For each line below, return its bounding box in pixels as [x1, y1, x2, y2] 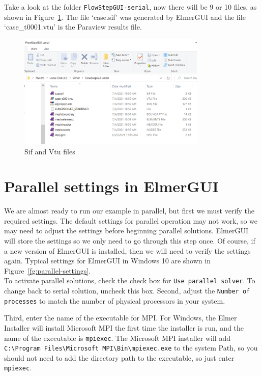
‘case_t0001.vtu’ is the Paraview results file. [4, 21, 142, 32]
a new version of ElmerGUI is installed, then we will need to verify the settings [4, 245, 251, 256]
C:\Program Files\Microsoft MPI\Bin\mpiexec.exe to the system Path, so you [4, 342, 258, 353]
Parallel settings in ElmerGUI [4, 176, 219, 197]
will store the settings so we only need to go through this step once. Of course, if [4, 235, 255, 246]
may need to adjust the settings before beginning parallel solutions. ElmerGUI [4, 225, 248, 236]
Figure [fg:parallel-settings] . [4, 265, 91, 276]
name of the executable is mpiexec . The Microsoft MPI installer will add [4, 332, 230, 343]
